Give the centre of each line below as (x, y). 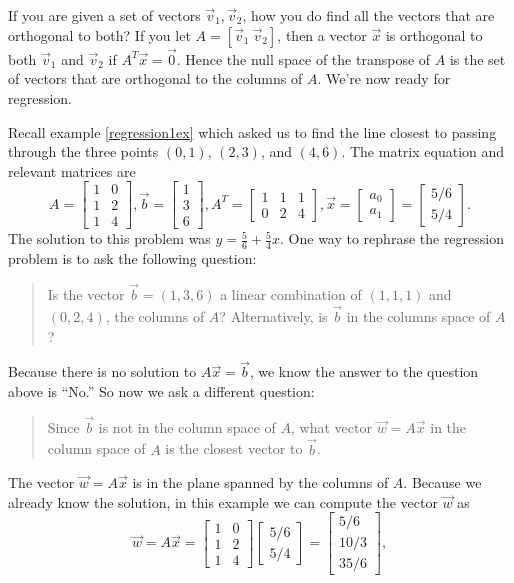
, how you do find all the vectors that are (368, 15)
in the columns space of (418, 315)
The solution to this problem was (109, 238)
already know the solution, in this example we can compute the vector (223, 501)
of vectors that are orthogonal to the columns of (155, 78)
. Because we (442, 482)
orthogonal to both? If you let (99, 34)
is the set (477, 58)
